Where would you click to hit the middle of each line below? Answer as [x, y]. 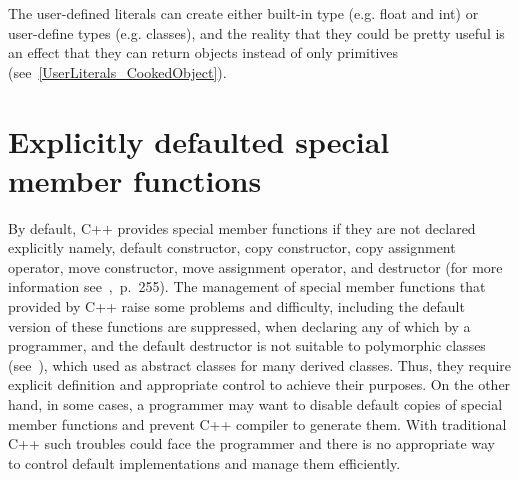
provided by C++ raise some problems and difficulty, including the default [236, 306]
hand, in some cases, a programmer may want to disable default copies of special [255, 404]
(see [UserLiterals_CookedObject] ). [117, 71]
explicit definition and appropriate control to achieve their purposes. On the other [259, 384]
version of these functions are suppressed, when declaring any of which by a [239, 325]
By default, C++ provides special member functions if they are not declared [242, 227]
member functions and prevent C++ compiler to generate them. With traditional [257, 423]
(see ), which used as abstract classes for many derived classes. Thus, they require [260, 364]
